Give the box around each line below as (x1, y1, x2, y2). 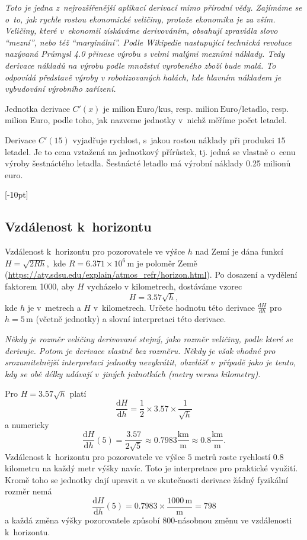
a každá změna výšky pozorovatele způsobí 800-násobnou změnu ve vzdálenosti (5, 513, 292, 526)
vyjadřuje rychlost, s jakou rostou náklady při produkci (72, 133, 274, 146)
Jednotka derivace (5, 102, 70, 114)
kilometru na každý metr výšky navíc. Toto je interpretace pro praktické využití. (5, 462, 298, 474)
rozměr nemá (5, 485, 52, 497)
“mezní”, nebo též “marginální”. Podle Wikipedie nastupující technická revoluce (5, 36, 292, 48)
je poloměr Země (136, 256, 197, 269)
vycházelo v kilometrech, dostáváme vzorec (87, 279, 242, 292)
